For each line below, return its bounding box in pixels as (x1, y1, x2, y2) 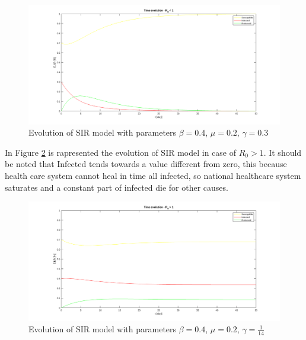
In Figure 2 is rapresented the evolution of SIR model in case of (5, 146, 237, 158)
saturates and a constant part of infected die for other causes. (5, 181, 228, 193)
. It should (263, 146, 302, 158)
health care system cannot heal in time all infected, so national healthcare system (5, 169, 301, 182)
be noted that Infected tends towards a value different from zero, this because (5, 158, 287, 170)
